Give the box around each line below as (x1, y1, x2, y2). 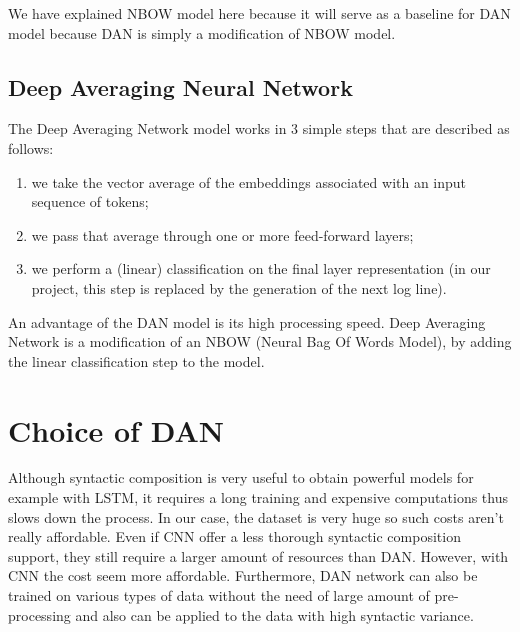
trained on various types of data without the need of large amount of (8, 585, 430, 606)
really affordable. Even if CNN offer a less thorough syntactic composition (8, 526, 461, 547)
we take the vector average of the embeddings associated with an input (31, 171, 467, 192)
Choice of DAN (8, 409, 224, 450)
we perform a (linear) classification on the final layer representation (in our (31, 258, 491, 279)
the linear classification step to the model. (8, 350, 265, 371)
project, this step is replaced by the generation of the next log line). (31, 277, 447, 298)
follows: (8, 137, 54, 158)
